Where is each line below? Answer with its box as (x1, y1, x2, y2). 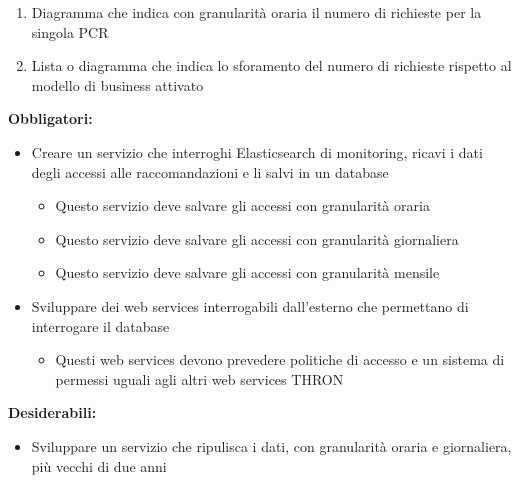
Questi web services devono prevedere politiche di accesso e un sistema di (55, 349, 505, 370)
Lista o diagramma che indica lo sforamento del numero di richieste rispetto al (31, 55, 512, 76)
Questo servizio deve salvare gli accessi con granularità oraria (55, 195, 430, 216)
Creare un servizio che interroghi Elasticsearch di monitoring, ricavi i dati (31, 141, 483, 162)
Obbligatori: (8, 108, 93, 129)
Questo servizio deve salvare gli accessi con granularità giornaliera (55, 228, 459, 249)
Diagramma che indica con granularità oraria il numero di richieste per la (31, 2, 482, 22)
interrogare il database (31, 315, 170, 336)
